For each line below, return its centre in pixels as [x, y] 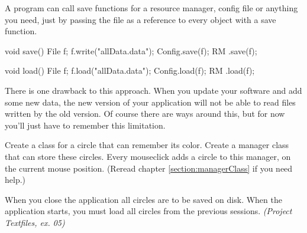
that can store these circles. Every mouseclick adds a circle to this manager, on [148, 156]
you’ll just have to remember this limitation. [85, 125]
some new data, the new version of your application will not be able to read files [150, 102]
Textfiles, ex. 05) [35, 222]
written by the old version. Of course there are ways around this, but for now [145, 114]
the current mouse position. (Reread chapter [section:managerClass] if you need [149, 168]
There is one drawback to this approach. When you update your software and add [153, 90]
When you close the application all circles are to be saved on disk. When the [143, 199]
